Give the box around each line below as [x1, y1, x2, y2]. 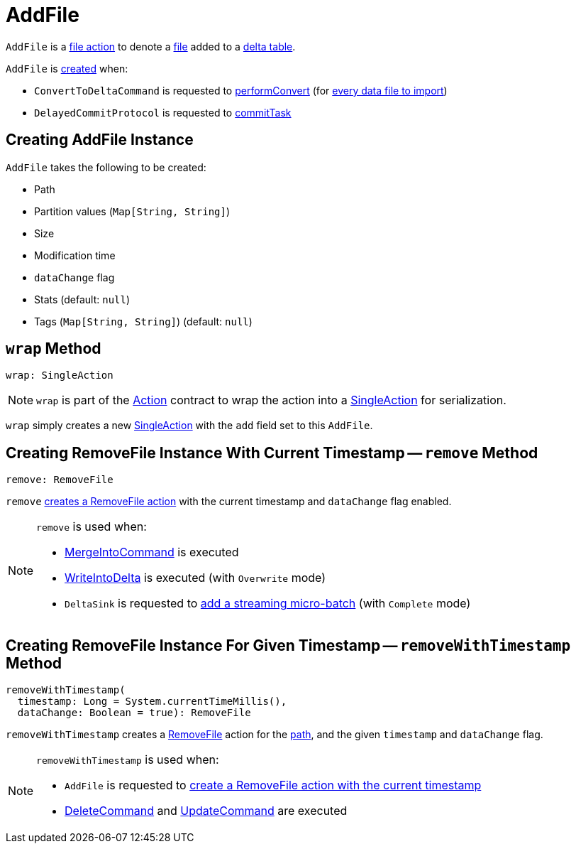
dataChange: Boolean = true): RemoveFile [17, 707, 251, 719]
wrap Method [6, 340, 101, 358]
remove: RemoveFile [6, 474, 113, 486]
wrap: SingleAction [6, 369, 113, 382]
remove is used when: [36, 519, 147, 534]
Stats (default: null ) [34, 293, 131, 305]
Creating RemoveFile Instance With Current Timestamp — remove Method [6, 443, 538, 462]
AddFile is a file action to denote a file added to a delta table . [6, 40, 296, 53]
